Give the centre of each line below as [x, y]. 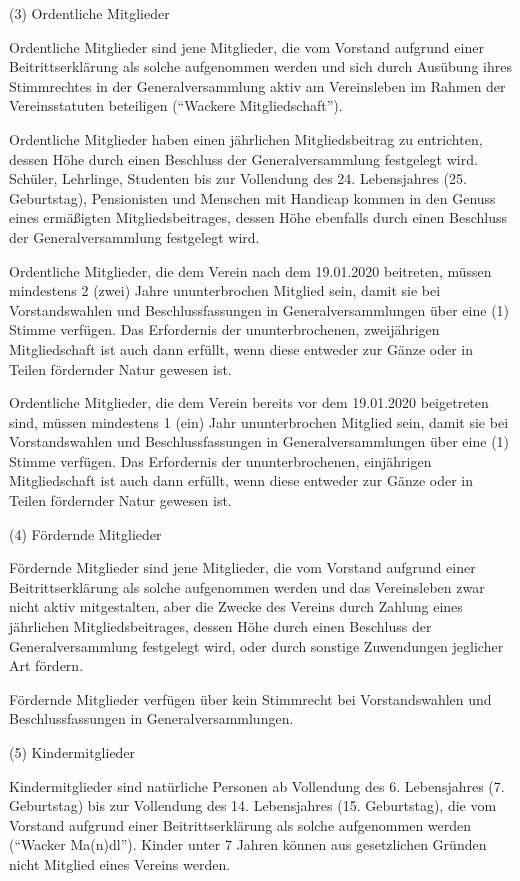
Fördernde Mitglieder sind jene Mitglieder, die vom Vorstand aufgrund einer [242, 567]
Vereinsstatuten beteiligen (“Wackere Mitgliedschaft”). [176, 105]
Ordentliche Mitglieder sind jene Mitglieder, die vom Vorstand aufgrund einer [246, 46]
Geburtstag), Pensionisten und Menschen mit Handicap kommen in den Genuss [252, 197]
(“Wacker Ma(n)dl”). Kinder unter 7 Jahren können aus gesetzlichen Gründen [248, 844]
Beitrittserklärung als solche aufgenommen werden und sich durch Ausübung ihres [260, 66]
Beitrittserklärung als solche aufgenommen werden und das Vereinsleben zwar [247, 586]
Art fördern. [46, 665]
